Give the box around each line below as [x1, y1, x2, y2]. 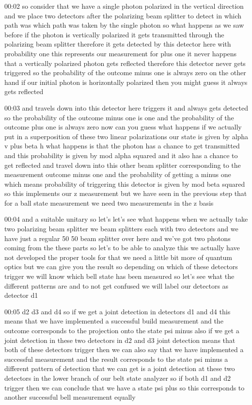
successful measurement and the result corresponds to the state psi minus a [4, 354, 228, 364]
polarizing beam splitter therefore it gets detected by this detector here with [4, 39, 231, 49]
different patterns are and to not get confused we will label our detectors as [4, 280, 229, 291]
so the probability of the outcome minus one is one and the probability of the [4, 112, 234, 122]
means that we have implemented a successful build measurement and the [4, 316, 223, 326]
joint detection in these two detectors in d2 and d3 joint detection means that [4, 335, 236, 345]
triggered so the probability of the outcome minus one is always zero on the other [4, 67, 246, 78]
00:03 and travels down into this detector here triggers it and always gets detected [4, 102, 248, 113]
